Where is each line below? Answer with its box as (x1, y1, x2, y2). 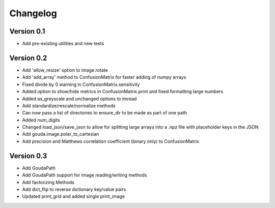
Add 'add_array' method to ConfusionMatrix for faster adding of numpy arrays (22, 74, 186, 80)
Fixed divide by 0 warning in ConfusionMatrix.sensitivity (22, 81, 140, 87)
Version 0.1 (9, 27, 45, 36)
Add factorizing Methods (22, 179, 75, 185)
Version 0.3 (9, 152, 47, 160)
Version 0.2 (9, 53, 47, 62)
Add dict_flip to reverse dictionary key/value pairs (22, 186, 126, 192)
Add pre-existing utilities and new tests (22, 41, 104, 47)
